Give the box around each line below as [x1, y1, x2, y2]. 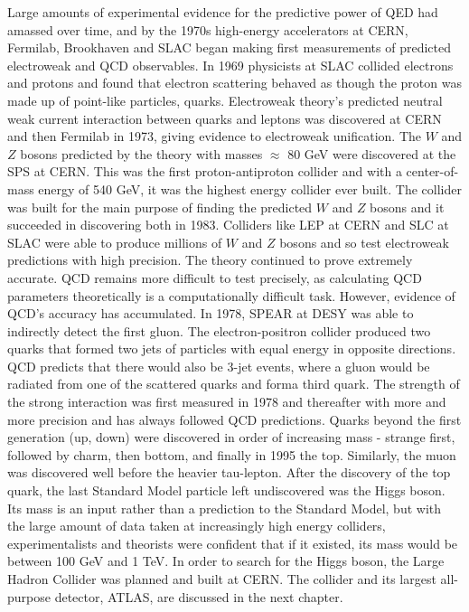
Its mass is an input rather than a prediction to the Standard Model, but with [7, 498, 442, 517]
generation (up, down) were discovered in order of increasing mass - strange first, [7, 428, 455, 447]
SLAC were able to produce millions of [7, 232, 222, 251]
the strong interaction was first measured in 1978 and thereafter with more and [7, 392, 446, 411]
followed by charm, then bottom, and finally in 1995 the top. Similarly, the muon [7, 445, 456, 464]
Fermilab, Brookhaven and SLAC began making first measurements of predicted [7, 38, 452, 57]
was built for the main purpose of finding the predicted [7, 197, 313, 216]
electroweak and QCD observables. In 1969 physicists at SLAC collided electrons [7, 55, 454, 74]
